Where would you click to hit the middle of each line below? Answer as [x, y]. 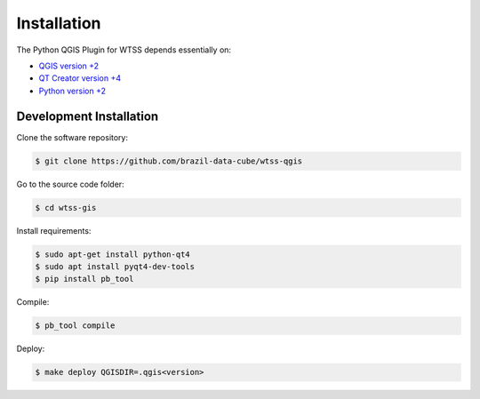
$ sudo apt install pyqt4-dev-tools [115, 266]
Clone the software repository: [72, 137]
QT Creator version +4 [80, 78]
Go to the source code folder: [70, 184]
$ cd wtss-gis [66, 207]
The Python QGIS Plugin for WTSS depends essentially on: [124, 50]
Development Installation [88, 116]
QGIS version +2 [69, 66]
